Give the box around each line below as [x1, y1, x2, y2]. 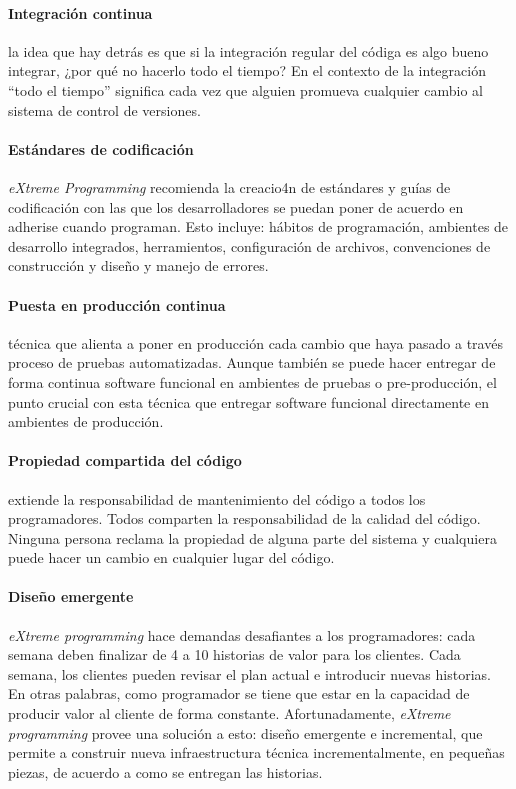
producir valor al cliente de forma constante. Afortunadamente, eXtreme [8, 703, 451, 724]
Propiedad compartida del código [8, 450, 242, 471]
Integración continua [8, 2, 153, 23]
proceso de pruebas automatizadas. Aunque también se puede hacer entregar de [8, 352, 496, 373]
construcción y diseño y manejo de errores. [8, 255, 269, 276]
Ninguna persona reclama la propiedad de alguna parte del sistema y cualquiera [8, 527, 497, 548]
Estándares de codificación [8, 138, 194, 159]
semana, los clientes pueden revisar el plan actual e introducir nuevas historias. [8, 663, 491, 684]
